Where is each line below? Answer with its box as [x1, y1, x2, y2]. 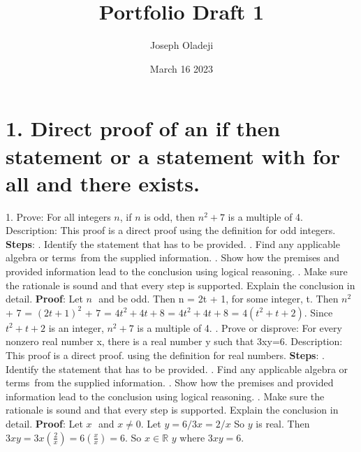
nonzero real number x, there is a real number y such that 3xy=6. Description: [6, 334, 343, 349]
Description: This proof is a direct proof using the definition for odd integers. [6, 223, 336, 238]
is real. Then [256, 416, 310, 430]
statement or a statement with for [6, 141, 340, 170]
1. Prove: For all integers [6, 209, 111, 224]
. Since [304, 305, 333, 319]
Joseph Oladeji [149, 38, 214, 52]
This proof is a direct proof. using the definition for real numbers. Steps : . [6, 347, 325, 362]
